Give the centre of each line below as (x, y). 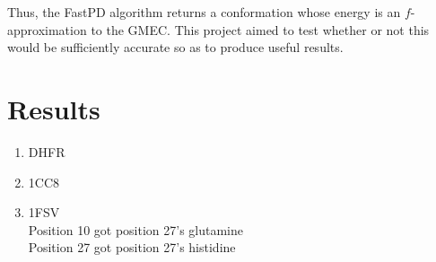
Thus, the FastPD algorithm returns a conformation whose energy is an (204, 12)
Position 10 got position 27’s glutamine (136, 229)
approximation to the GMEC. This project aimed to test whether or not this (218, 29)
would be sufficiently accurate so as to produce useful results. (175, 47)
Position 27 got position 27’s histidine (132, 247)
